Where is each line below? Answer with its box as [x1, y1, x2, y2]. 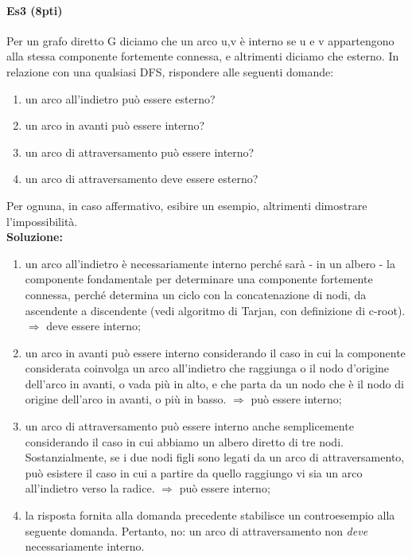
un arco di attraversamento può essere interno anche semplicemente [25, 418, 354, 434]
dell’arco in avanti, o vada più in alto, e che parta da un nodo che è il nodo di [25, 375, 404, 391]
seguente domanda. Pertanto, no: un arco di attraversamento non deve [25, 522, 368, 539]
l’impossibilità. [6, 212, 78, 229]
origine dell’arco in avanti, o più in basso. [25, 391, 227, 407]
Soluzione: [6, 228, 63, 245]
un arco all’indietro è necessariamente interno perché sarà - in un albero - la [25, 255, 396, 271]
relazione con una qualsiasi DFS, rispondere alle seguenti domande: [6, 63, 334, 80]
